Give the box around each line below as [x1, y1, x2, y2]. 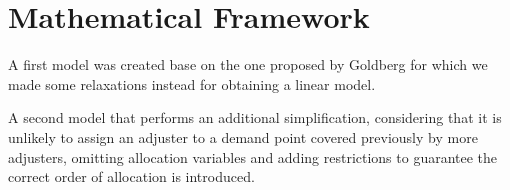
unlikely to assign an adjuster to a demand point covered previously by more [8, 126, 478, 147]
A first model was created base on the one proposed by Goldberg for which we [8, 54, 488, 75]
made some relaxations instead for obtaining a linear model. [8, 73, 376, 94]
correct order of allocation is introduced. [8, 166, 255, 187]
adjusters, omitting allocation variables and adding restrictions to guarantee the [8, 146, 498, 167]
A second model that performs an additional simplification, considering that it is [8, 107, 502, 128]
